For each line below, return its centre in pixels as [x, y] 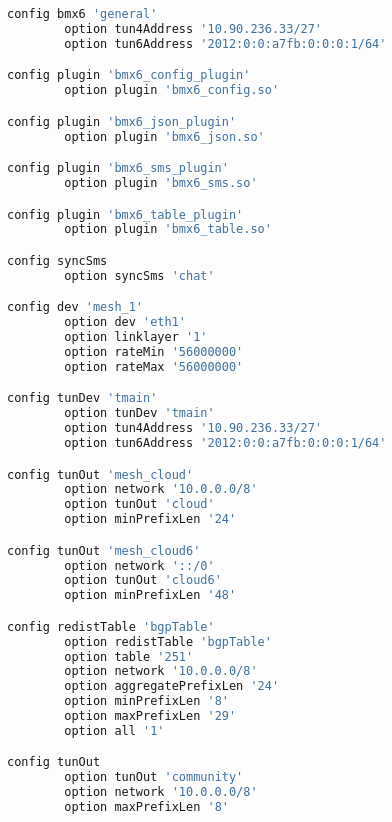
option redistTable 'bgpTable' [168, 641]
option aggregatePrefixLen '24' [172, 686]
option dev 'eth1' [125, 322]
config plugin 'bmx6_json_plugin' [122, 121]
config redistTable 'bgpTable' [111, 626]
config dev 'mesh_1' [75, 307]
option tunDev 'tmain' [139, 413]
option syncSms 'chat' [139, 275]
